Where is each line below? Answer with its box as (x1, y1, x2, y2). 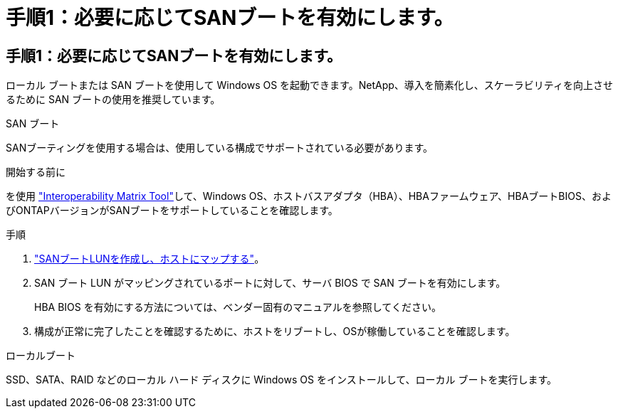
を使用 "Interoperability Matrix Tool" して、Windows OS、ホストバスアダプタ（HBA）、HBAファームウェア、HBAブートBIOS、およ (6, 190, 612, 203)
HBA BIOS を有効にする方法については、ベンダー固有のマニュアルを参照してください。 (34, 301, 441, 314)
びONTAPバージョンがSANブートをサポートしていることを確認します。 (6, 204, 338, 217)
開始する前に (6, 166, 66, 179)
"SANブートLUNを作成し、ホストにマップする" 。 (34, 253, 265, 265)
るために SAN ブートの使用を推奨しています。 (6, 93, 221, 106)
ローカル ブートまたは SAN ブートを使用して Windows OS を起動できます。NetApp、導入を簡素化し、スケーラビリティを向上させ (6, 79, 613, 92)
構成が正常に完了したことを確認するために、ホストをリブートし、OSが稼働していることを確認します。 (34, 325, 515, 338)
